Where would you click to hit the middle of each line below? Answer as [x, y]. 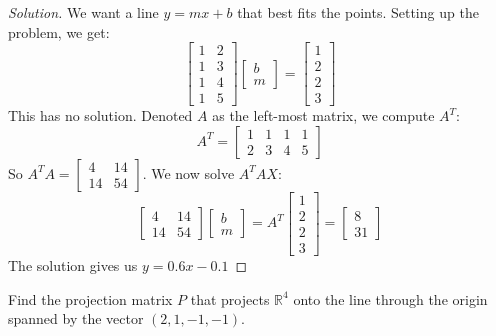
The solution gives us [73, 265]
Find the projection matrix [90, 298]
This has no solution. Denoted [100, 115]
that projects [230, 298]
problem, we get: [59, 31]
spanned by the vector [76, 318]
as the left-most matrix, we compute [323, 115]
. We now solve [188, 172]
